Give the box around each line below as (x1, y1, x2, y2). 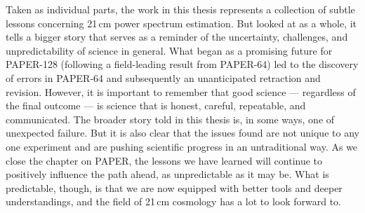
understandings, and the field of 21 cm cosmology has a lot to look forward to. (6, 194, 341, 209)
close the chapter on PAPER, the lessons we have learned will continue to (6, 153, 323, 167)
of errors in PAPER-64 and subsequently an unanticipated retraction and (6, 70, 321, 85)
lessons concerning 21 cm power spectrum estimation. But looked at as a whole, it (6, 15, 357, 30)
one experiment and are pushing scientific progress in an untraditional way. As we (6, 139, 358, 153)
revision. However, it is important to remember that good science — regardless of (6, 84, 356, 99)
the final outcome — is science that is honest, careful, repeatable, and (6, 98, 306, 113)
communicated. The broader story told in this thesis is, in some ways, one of (6, 111, 335, 126)
